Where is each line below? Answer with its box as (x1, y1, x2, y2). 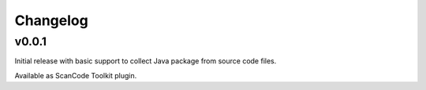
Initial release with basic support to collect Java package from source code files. (14, 56, 277, 66)
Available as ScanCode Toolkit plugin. (14, 70, 137, 80)
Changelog (14, 12, 88, 29)
